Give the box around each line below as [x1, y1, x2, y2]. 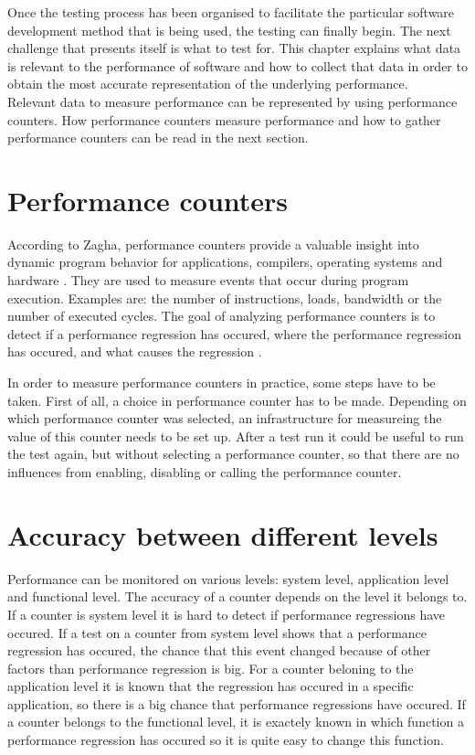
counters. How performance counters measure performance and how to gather [7, 110, 441, 129]
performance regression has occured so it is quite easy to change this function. [7, 730, 444, 750]
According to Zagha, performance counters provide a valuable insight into [7, 234, 419, 253]
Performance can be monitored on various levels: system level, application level [7, 569, 449, 588]
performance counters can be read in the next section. [7, 128, 309, 147]
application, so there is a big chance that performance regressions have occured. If [7, 694, 466, 713]
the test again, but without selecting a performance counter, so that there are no [7, 444, 459, 463]
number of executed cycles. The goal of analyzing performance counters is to [7, 306, 436, 325]
